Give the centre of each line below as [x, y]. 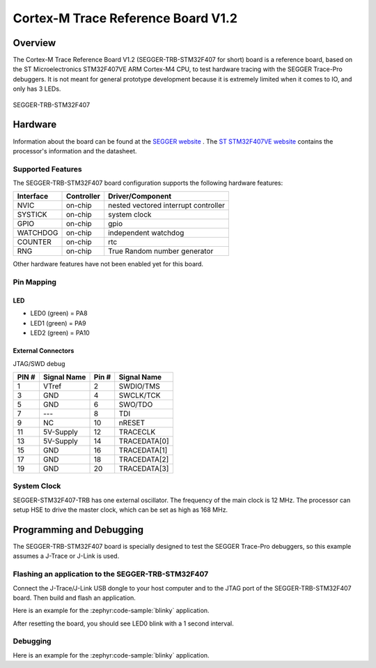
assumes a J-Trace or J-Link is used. [66, 556]
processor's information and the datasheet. [75, 151]
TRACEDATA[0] [144, 441]
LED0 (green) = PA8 [59, 313]
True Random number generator [161, 251]
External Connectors [44, 351]
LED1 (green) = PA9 [58, 323]
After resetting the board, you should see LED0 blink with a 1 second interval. [123, 623]
